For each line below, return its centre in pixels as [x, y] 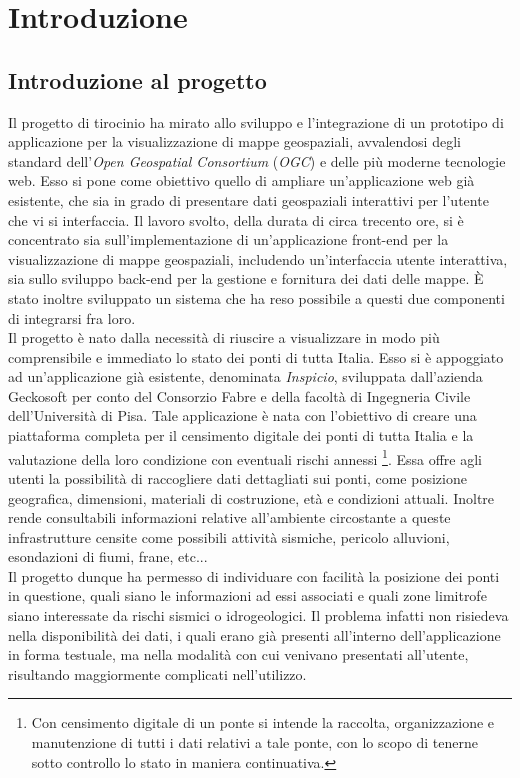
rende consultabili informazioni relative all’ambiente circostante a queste [229, 517]
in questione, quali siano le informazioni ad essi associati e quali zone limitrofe [247, 595]
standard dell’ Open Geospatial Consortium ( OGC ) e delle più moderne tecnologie [257, 160]
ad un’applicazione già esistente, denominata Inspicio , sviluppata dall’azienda [245, 376]
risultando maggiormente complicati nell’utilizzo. [157, 673]
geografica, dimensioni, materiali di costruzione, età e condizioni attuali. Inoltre [251, 497]
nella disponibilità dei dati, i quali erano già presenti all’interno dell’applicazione [254, 634]
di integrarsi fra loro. [72, 317]
